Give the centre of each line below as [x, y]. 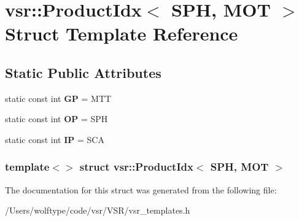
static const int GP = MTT [58, 98]
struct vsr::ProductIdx [136, 167]
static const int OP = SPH [56, 119]
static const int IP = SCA [55, 139]
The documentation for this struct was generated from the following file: [141, 189]
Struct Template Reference [122, 33]
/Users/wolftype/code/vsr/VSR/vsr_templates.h [98, 210]
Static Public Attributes [83, 72]
